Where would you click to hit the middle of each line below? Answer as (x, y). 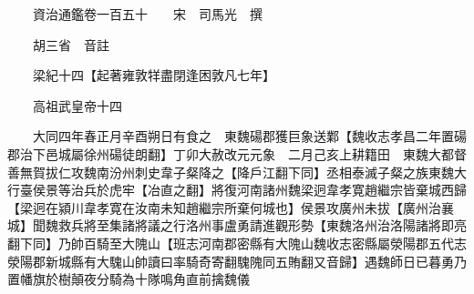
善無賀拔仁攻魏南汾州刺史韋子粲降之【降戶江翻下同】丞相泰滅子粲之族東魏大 (237, 172)
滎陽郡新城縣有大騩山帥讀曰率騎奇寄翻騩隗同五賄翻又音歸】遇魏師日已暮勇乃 (237, 261)
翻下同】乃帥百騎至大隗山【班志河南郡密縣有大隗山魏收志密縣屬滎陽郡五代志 (237, 243)
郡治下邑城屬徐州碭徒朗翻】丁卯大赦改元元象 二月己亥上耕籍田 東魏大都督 (237, 153)
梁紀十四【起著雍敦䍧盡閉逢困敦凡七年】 (154, 75)
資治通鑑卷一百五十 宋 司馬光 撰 (147, 14)
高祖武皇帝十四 (77, 105)
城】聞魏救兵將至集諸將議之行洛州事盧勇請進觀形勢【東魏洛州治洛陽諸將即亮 (237, 225)
